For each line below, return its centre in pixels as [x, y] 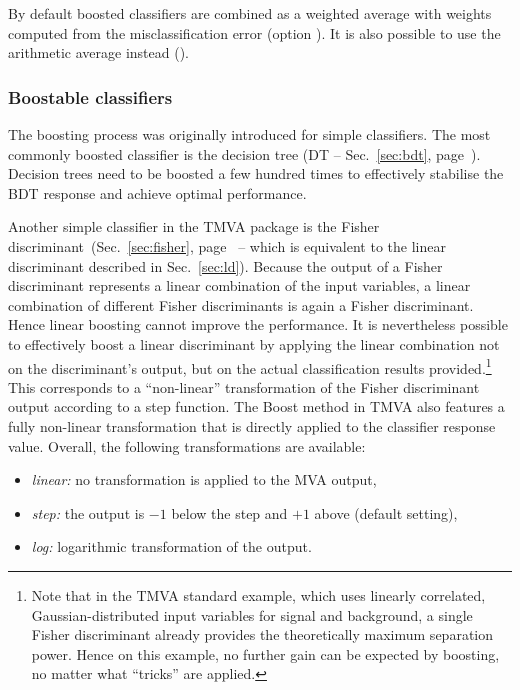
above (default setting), [386, 512]
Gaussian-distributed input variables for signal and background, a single [252, 614]
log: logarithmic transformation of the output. [171, 546]
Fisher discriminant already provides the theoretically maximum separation [262, 634]
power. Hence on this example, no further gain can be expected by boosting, [265, 653]
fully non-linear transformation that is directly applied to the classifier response [252, 425]
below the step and [229, 512]
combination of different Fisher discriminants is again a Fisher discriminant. [241, 304]
